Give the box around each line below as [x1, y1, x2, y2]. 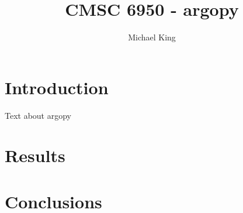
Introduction [5, 75, 109, 99]
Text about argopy [5, 109, 72, 121]
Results [5, 143, 65, 167]
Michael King [128, 31, 176, 43]
